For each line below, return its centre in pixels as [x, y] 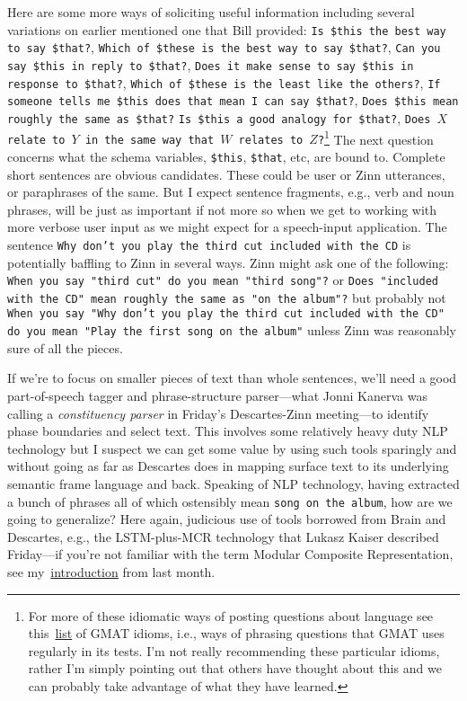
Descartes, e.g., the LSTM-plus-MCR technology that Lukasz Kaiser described [223, 536]
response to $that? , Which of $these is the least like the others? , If [224, 82]
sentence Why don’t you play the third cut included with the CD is [209, 244]
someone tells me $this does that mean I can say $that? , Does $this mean [233, 100]
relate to [36, 141]
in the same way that [150, 141]
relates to [271, 141]
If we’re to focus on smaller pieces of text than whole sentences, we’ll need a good [232, 378]
